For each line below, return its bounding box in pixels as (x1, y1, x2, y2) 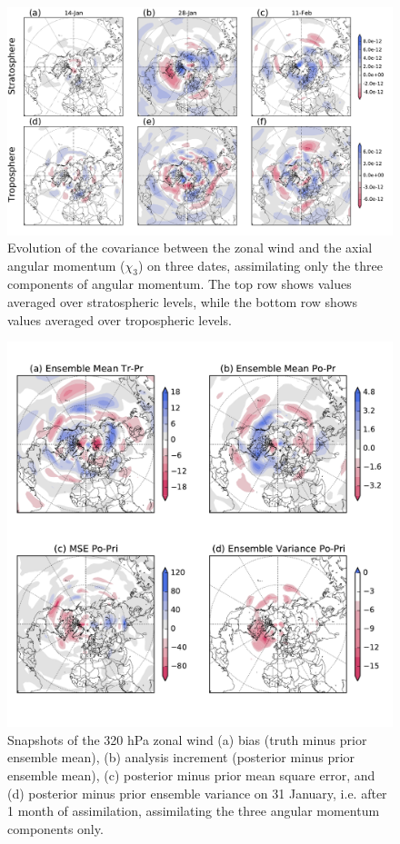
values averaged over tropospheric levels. (7, 310, 232, 329)
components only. (7, 819, 104, 838)
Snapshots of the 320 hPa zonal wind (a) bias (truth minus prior (7, 730, 367, 749)
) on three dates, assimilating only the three (138, 255, 384, 274)
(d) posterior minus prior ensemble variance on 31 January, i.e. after (7, 783, 387, 802)
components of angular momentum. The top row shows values (7, 274, 352, 293)
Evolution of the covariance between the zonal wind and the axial (7, 238, 373, 257)
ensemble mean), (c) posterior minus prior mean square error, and (7, 766, 375, 785)
